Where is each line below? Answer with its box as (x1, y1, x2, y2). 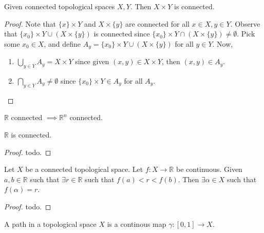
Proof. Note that (4, 18, 56, 29)
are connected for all (125, 18, 190, 29)
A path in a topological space (4, 218, 97, 229)
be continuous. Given (176, 164, 242, 174)
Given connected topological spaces (4, 1, 115, 11)
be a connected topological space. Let (25, 164, 143, 174)
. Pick (237, 28, 255, 39)
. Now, (212, 38, 233, 49)
